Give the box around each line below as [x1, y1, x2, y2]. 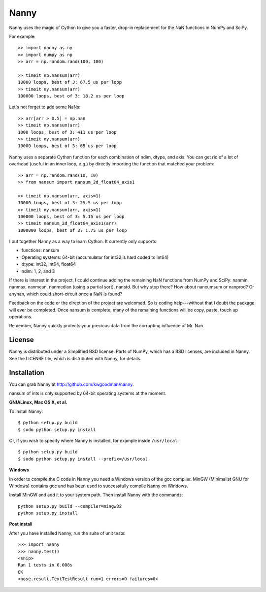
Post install [9, 521, 33, 527]
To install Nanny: [9, 408, 43, 414]
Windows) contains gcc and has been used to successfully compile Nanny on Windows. [9, 483, 188, 489]
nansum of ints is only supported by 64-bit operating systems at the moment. [9, 390, 166, 396]
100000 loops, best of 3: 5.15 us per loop [18, 214, 125, 219]
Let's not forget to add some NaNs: [9, 104, 81, 110]
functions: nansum [21, 248, 60, 253]
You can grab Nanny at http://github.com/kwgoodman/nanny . [9, 381, 134, 387]
